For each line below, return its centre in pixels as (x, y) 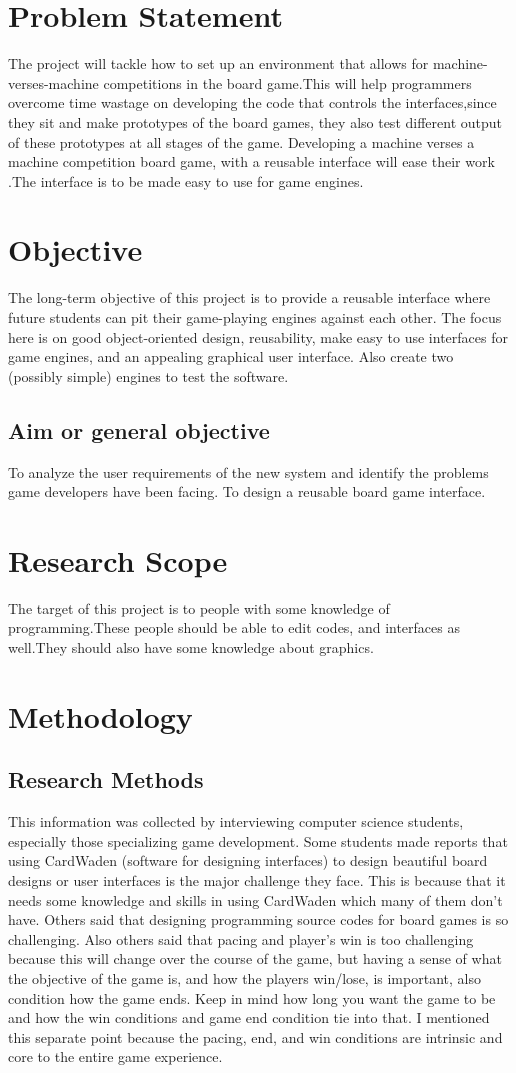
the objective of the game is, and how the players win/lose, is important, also (244, 978)
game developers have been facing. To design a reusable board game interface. (247, 491)
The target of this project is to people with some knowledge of (199, 607)
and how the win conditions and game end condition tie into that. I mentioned (249, 1017)
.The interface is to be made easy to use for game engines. (186, 180)
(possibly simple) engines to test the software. (148, 375)
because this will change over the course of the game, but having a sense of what (255, 958)
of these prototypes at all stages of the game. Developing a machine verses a (241, 141)
